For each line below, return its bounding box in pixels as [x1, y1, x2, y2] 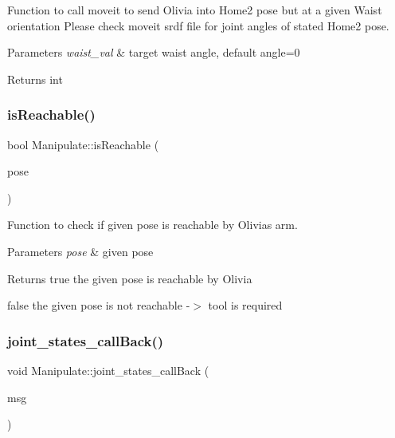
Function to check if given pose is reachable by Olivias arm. [7, 216, 298, 233]
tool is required [208, 297, 283, 314]
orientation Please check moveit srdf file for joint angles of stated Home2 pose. [7, 17, 389, 34]
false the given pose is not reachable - [7, 297, 190, 314]
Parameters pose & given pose [7, 243, 154, 259]
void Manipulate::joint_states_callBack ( [7, 361, 209, 378]
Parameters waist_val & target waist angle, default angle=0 [7, 44, 300, 61]
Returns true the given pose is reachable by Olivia [7, 270, 252, 286]
